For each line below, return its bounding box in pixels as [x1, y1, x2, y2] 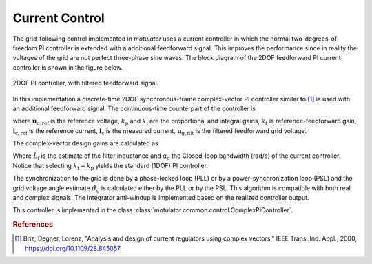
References [12, 220, 54, 230]
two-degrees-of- [291, 34, 340, 43]
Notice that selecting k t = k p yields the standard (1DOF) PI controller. [12, 161, 209, 172]
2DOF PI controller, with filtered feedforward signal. [12, 79, 159, 88]
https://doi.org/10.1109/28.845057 [25, 244, 121, 252]
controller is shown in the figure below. [12, 63, 123, 72]
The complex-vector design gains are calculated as [12, 139, 158, 148]
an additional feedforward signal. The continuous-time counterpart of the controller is [12, 104, 256, 112]
